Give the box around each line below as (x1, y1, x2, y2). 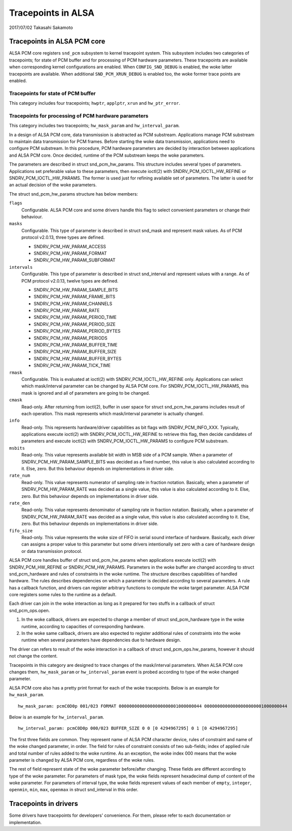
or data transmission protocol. (21, 548, 82, 554)
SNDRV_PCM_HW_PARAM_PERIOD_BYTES (33, 328, 120, 334)
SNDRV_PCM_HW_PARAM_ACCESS (33, 243, 106, 249)
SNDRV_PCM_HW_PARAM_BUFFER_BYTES (33, 355, 122, 361)
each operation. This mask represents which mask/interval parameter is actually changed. (21, 410, 204, 416)
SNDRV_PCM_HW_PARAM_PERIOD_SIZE (33, 321, 116, 327)
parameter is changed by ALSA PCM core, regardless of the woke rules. (9, 757, 155, 763)
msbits (9, 445, 25, 451)
